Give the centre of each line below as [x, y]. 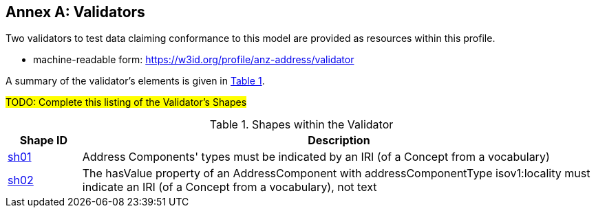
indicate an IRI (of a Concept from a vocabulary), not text [230, 187]
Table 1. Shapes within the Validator [301, 125]
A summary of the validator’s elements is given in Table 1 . [135, 81]
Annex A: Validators [75, 12]
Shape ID [43, 141]
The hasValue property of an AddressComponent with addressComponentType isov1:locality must [336, 173]
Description [339, 141]
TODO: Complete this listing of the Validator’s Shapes [126, 102]
